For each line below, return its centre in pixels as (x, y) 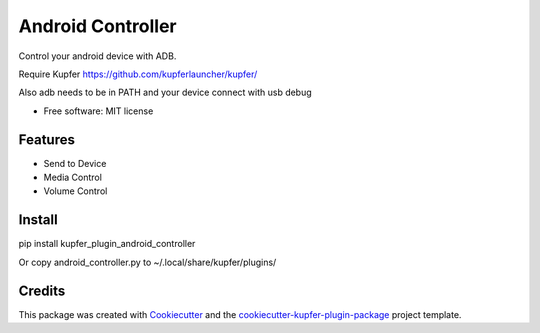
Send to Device (75, 163)
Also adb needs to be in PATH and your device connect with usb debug (165, 92)
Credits (42, 290)
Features (46, 139)
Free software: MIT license (98, 111)
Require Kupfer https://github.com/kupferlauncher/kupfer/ (138, 74)
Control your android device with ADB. (97, 56)
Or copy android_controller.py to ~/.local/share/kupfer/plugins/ (147, 262)
